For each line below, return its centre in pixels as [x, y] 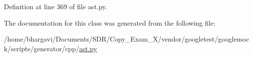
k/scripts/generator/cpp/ [42, 48]
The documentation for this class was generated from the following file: [110, 22]
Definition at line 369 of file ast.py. [56, 6]
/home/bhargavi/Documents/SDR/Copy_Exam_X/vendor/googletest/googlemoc [126, 39]
